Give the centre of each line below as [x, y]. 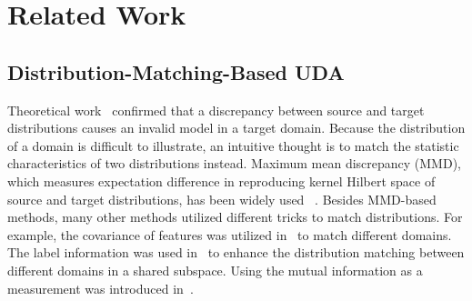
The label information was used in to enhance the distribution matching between [236, 252]
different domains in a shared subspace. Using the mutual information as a [215, 270]
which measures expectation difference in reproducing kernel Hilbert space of [221, 181]
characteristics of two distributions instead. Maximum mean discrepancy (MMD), [234, 163]
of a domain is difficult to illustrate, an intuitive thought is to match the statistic [233, 145]
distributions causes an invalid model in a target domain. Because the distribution [236, 128]
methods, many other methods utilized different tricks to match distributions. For [235, 217]
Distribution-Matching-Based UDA [176, 71]
